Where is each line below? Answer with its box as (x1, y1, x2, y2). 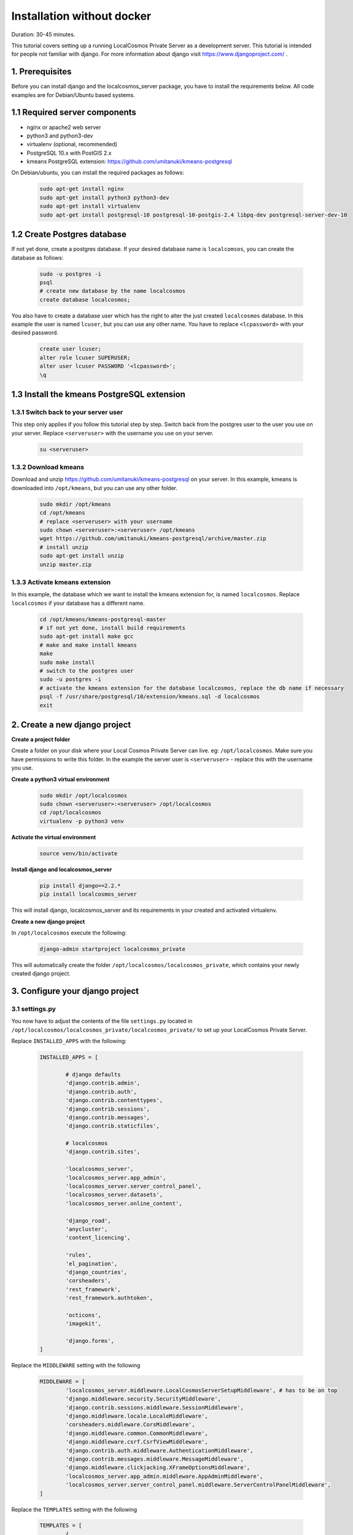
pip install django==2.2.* (39, 882, 121, 889)
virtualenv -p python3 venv (39, 817, 124, 825)
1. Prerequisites (11, 66, 72, 77)
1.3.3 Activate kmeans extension (11, 578, 111, 586)
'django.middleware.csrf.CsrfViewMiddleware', (65, 1439, 208, 1445)
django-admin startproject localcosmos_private (39, 946, 185, 952)
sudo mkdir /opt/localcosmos (39, 792, 128, 799)
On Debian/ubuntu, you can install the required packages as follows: (11, 169, 184, 176)
